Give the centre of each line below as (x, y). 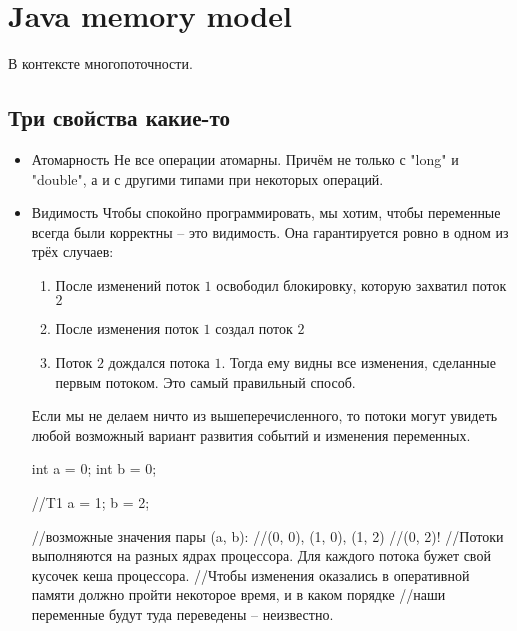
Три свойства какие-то (119, 117)
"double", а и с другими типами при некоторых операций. (207, 178)
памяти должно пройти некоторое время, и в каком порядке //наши (238, 594)
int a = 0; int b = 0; (94, 468)
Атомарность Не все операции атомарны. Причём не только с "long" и (245, 158)
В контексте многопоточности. (100, 63)
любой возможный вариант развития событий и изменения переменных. (251, 434)
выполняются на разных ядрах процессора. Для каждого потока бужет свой (261, 555)
